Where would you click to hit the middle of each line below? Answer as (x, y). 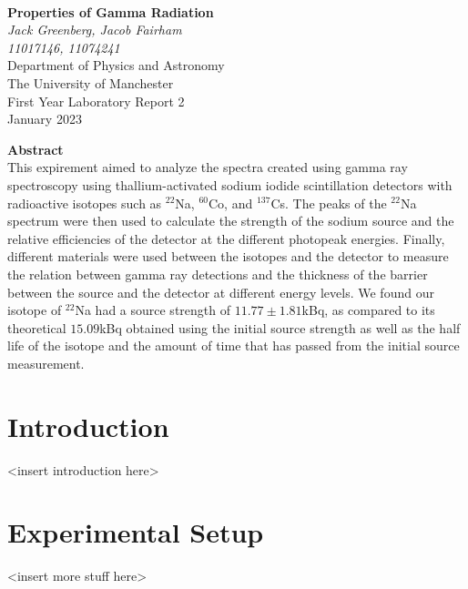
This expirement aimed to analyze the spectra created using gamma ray (208, 167)
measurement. (46, 363)
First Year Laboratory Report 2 (96, 101)
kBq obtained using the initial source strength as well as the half (280, 327)
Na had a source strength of (153, 310)
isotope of (35, 310)
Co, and (231, 203)
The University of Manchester (91, 82)
